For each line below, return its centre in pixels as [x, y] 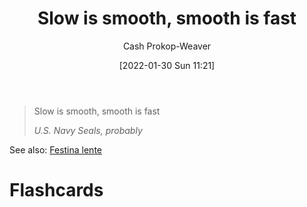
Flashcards [56, 190]
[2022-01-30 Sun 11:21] [167, 65]
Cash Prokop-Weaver [167, 46]
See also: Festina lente [55, 149]
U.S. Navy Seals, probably [88, 130]
